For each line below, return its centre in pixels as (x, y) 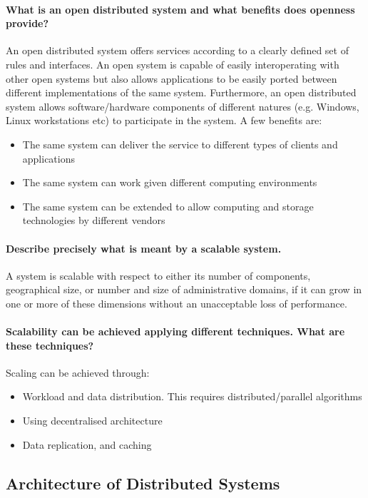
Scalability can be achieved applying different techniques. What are (175, 331)
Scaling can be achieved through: (78, 372)
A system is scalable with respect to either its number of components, (158, 275)
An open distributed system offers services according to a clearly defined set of (177, 50)
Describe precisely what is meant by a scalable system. (144, 248)
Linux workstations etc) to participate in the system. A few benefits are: (164, 120)
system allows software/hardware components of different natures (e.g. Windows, (183, 106)
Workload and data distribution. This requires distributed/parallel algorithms (192, 396)
